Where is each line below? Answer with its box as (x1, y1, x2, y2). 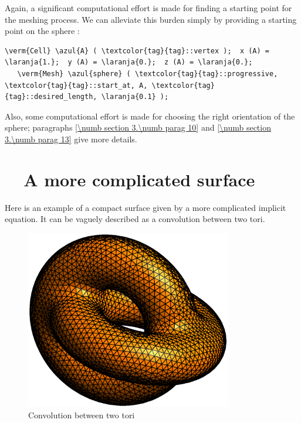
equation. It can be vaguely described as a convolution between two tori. (5, 213, 265, 225)
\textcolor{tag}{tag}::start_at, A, (5, 81, 148, 90)
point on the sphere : (5, 25, 80, 37)
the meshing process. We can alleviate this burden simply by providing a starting (5, 13, 297, 25)
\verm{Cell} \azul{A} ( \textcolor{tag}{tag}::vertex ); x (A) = (5, 46, 270, 55)
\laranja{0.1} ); (101, 93, 169, 101)
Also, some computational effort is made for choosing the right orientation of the (5, 110, 295, 122)
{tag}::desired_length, (5, 93, 97, 101)
